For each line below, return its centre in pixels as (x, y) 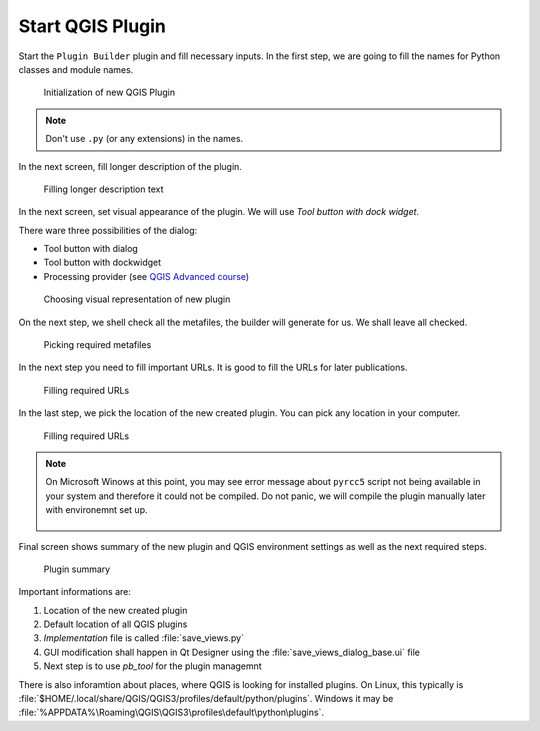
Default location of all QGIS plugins (115, 624)
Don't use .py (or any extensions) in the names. (144, 139)
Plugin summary (77, 569)
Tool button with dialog (91, 249)
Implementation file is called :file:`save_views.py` (144, 638)
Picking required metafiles (97, 345)
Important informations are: (75, 592)
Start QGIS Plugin (92, 26)
